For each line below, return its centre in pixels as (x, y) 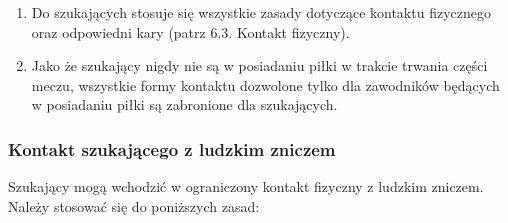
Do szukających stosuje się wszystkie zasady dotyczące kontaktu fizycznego (261, 12)
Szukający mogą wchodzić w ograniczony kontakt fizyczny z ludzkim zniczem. (246, 186)
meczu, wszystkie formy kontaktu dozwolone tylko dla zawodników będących (265, 84)
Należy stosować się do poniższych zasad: (134, 205)
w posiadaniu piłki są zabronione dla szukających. (184, 104)
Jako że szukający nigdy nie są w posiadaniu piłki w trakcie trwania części (259, 65)
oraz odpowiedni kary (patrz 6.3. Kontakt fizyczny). (190, 31)
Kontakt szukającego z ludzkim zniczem (172, 148)
